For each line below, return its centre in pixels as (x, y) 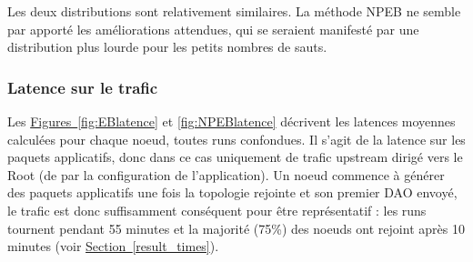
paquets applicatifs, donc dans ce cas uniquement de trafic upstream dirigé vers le (235, 157)
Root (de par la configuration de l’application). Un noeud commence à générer (226, 174)
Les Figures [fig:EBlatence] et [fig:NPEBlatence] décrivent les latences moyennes (231, 121)
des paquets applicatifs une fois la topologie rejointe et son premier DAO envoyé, (232, 192)
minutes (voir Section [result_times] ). (113, 246)
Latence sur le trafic (83, 87)
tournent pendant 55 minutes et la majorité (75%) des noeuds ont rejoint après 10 (236, 228)
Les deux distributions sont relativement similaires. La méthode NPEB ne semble (234, 11)
